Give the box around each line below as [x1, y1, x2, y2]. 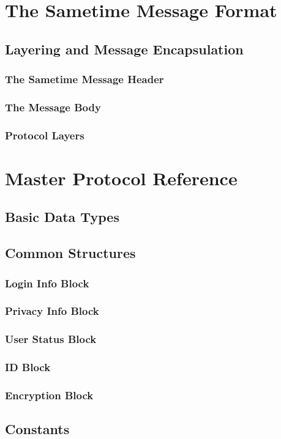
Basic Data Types [5, 207, 119, 226]
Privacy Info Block [5, 303, 99, 319]
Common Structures [5, 243, 136, 262]
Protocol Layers [5, 127, 84, 142]
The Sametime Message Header [5, 72, 164, 87]
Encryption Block [5, 387, 94, 402]
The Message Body [5, 99, 101, 114]
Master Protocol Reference [5, 165, 238, 190]
